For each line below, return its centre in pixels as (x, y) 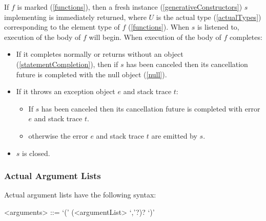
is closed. (36, 153)
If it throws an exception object (66, 91)
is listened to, (218, 27)
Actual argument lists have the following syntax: (80, 195)
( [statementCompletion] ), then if (67, 64)
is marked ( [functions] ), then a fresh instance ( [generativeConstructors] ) (130, 7)
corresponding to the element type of (62, 27)
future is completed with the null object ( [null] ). (91, 74)
